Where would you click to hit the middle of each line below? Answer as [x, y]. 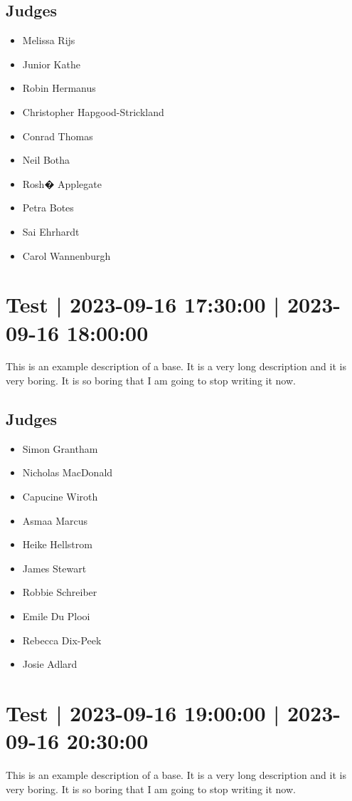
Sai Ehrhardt [51, 231]
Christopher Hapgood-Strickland [93, 111]
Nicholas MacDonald [68, 472]
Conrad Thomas [58, 136]
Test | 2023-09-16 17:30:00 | [143, 304]
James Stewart [54, 568]
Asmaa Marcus [55, 520]
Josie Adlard [50, 664]
